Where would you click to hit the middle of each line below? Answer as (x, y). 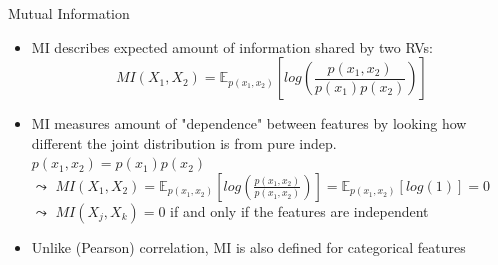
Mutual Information (69, 13)
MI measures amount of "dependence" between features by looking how (249, 123)
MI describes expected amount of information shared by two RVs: (232, 46)
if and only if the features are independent (299, 210)
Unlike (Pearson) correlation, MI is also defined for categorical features (248, 246)
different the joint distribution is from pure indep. (184, 142)
